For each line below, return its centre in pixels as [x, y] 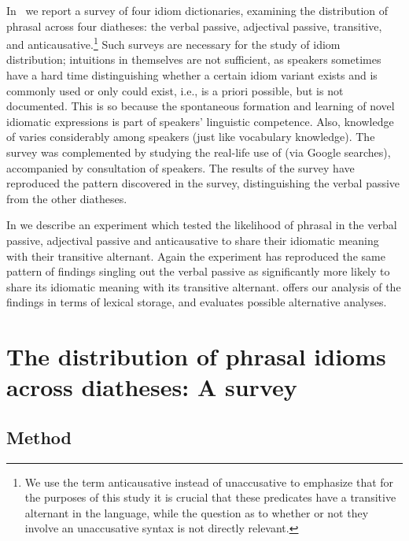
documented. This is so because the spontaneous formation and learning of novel [201, 106]
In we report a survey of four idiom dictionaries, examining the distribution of [197, 10]
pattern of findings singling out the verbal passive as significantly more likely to [198, 271]
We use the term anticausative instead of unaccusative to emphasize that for [209, 482]
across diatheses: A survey [152, 387]
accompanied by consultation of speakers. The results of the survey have [181, 167]
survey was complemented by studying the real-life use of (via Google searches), [199, 152]
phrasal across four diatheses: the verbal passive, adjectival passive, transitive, [194, 26]
